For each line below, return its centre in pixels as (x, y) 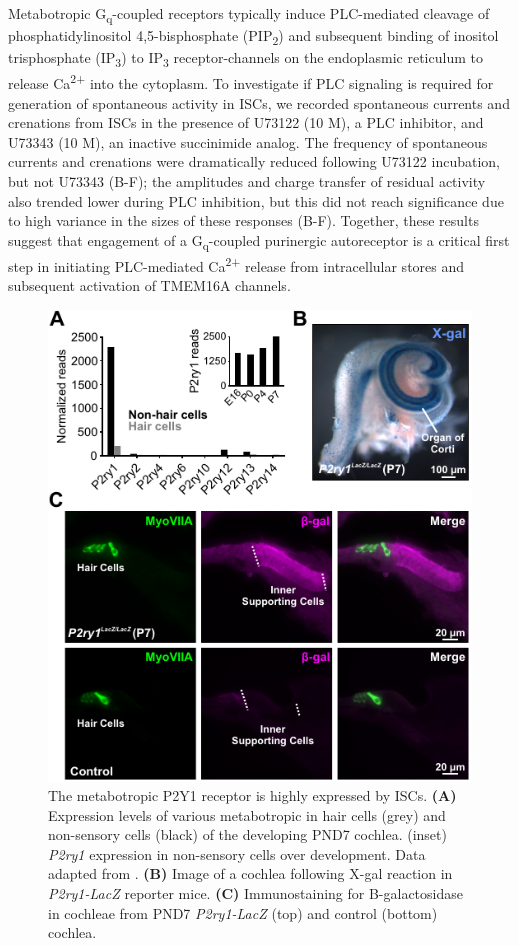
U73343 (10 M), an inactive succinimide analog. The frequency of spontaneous (248, 141)
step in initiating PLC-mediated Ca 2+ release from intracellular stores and (236, 264)
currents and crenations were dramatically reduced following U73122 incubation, (254, 161)
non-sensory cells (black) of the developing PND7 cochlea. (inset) (247, 834)
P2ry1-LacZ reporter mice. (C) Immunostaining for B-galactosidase (255, 893)
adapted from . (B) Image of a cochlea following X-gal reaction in (250, 873)
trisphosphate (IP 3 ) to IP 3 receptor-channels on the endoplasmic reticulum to (245, 59)
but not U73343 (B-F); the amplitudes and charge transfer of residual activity (247, 181)
